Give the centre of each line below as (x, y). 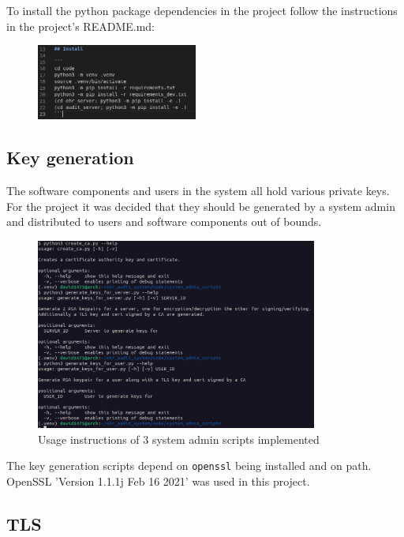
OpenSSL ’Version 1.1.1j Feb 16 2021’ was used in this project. (158, 481)
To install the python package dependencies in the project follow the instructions (202, 10)
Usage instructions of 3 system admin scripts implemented (179, 439)
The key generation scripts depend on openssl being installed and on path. (189, 466)
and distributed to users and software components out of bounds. (164, 222)
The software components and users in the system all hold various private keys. (198, 190)
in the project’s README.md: (80, 26)
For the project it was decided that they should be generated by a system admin (201, 206)
